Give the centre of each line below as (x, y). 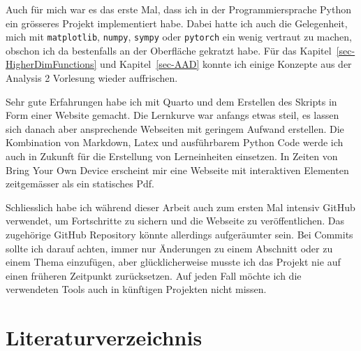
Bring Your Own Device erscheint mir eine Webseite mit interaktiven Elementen (177, 170)
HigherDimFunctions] (51, 64)
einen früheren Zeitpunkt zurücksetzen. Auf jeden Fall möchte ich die (154, 275)
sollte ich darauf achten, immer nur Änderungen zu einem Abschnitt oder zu (169, 248)
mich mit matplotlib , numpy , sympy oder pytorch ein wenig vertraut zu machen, (179, 37)
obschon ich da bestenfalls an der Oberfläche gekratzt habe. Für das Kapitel (169, 50)
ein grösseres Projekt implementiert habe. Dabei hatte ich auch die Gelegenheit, (177, 23)
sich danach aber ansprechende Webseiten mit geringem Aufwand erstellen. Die (175, 128)
